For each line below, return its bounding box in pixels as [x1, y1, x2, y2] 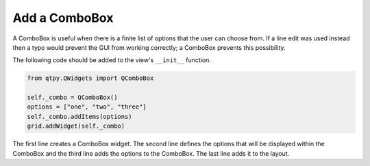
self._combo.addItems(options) [27, 113, 133, 120]
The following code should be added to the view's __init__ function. [12, 56, 212, 64]
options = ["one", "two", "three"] [27, 103, 147, 111]
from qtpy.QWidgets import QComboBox [27, 74, 154, 82]
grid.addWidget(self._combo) [27, 122, 125, 130]
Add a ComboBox [12, 10, 114, 25]
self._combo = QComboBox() [27, 94, 118, 102]
